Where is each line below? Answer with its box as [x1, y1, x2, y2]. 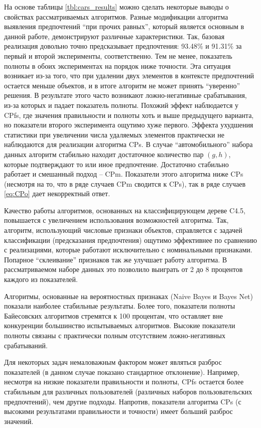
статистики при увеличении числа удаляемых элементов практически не [4, 129, 224, 139]
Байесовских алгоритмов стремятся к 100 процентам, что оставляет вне [4, 310, 223, 321]
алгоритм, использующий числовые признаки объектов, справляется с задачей [4, 225, 242, 235]
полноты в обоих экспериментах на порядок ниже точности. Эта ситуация [4, 60, 231, 71]
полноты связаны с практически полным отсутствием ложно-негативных [4, 330, 225, 340]
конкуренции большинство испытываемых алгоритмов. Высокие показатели [4, 320, 235, 331]
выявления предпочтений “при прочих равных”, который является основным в [4, 21, 244, 32]
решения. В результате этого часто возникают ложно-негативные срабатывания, [4, 90, 247, 100]
